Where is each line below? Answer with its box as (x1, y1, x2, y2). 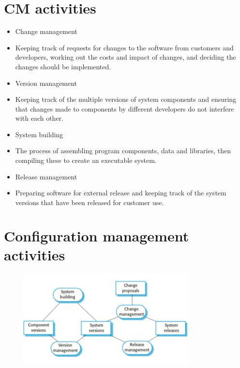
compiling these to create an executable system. (15, 155, 157, 165)
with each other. (15, 113, 64, 123)
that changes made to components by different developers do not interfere (15, 103, 234, 113)
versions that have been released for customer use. (15, 197, 164, 207)
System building (15, 129, 63, 139)
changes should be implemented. (15, 61, 111, 71)
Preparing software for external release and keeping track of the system (15, 188, 226, 198)
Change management (15, 26, 77, 36)
